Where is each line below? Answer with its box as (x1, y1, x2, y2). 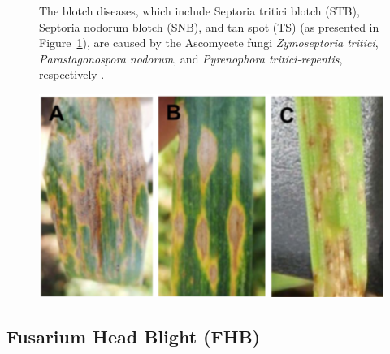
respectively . (39, 66, 105, 83)
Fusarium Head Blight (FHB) (6, 323, 261, 348)
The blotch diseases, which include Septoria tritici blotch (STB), (39, 2, 360, 19)
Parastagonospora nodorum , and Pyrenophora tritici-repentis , (39, 50, 343, 67)
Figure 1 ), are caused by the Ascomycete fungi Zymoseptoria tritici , (39, 34, 379, 51)
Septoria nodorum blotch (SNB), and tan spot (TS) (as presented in (39, 18, 379, 35)
